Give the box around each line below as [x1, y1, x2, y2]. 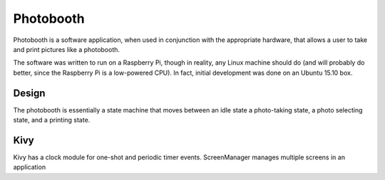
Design [13, 87, 46, 99]
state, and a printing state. [13, 116, 91, 125]
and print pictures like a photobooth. [13, 45, 120, 53]
